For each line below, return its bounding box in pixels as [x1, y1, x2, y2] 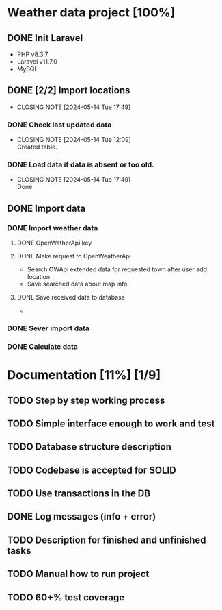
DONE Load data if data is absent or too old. [7, 160, 154, 169]
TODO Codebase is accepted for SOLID [7, 464, 176, 476]
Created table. [16, 143, 58, 151]
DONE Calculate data [7, 341, 79, 351]
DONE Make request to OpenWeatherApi [16, 252, 131, 260]
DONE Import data [7, 202, 86, 214]
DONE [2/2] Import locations [7, 84, 130, 97]
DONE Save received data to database [16, 293, 125, 302]
